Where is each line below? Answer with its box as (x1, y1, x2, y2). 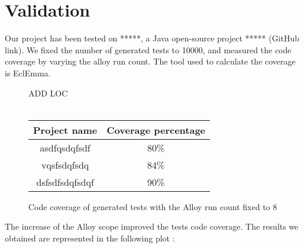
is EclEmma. (5, 66, 51, 79)
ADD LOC (28, 86, 68, 99)
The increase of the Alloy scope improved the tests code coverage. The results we (5, 220, 299, 233)
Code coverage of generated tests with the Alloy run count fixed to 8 (28, 200, 277, 212)
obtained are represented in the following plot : (5, 231, 175, 244)
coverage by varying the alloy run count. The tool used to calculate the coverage (5, 55, 296, 67)
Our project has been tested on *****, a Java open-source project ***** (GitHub (5, 32, 300, 44)
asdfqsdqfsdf (40, 140, 90, 154)
